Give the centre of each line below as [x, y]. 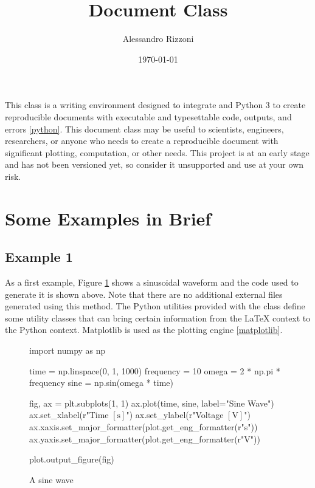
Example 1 [39, 257]
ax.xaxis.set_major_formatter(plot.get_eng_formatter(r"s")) [144, 426]
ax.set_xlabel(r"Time [69, 415]
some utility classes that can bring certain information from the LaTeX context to [158, 318]
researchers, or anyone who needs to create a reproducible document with [142, 141]
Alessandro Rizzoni [158, 39]
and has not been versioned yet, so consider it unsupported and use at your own [154, 164]
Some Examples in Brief [108, 218]
